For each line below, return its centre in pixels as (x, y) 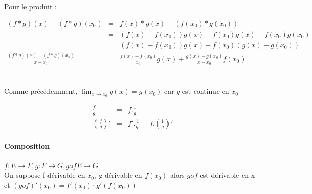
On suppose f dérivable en (45, 175)
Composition (27, 145)
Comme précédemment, (41, 91)
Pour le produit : (30, 6)
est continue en (206, 91)
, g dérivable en (118, 175)
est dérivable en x (227, 175)
